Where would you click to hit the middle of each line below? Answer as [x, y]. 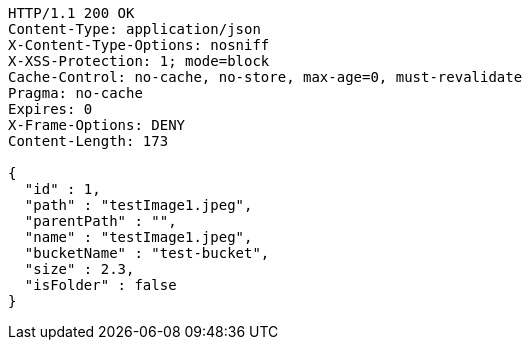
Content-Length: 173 [88, 141]
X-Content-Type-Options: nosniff [139, 45]
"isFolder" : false [100, 285]
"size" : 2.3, [79, 269]
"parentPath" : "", [100, 221]
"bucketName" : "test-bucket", [147, 253]
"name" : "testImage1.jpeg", [138, 237]
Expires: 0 [50, 109]
